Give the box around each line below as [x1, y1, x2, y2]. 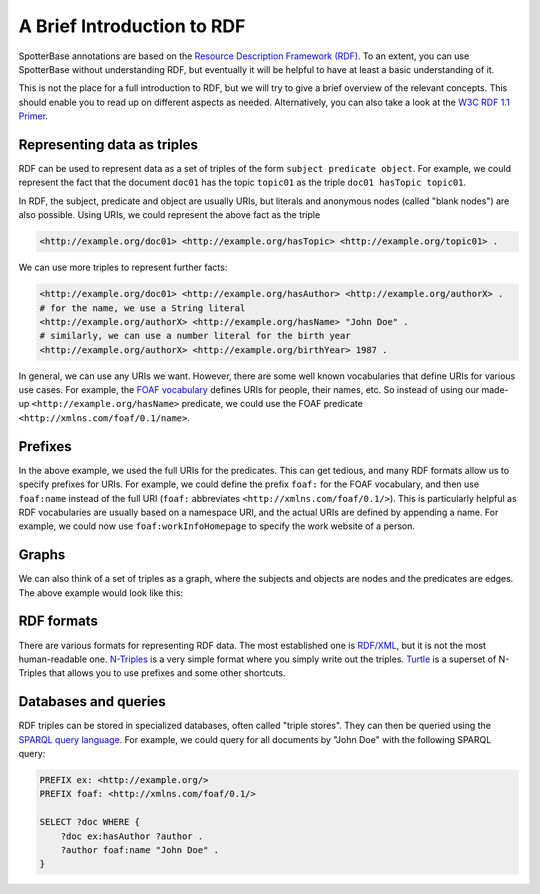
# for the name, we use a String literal [39, 302, 246, 314]
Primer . [18, 110, 49, 122]
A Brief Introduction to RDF [18, 15, 246, 37]
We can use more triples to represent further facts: [18, 261, 228, 274]
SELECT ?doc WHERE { [39, 816, 140, 828]
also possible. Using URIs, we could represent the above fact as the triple [18, 209, 321, 221]
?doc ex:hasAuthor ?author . [60, 830, 204, 842]
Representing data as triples [18, 136, 199, 153]
